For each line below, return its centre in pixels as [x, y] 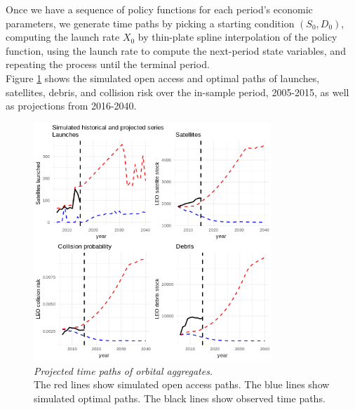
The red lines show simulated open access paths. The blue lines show [182, 384]
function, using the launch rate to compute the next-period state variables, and [176, 50]
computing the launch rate [63, 37]
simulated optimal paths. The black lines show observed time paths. [180, 398]
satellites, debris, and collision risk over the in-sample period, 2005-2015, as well [177, 92]
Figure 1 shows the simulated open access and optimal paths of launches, [163, 78]
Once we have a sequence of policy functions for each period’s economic [159, 9]
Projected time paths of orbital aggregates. [123, 370]
